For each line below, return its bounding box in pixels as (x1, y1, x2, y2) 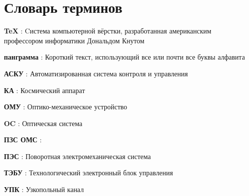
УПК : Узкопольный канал (4, 184, 84, 195)
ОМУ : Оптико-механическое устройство (4, 101, 127, 112)
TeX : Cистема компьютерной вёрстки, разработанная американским (4, 26, 212, 36)
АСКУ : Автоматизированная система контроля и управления (4, 68, 188, 78)
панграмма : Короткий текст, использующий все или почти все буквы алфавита (4, 52, 245, 62)
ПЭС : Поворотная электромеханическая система (4, 151, 151, 161)
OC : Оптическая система (4, 118, 83, 128)
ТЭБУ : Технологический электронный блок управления (4, 167, 173, 178)
